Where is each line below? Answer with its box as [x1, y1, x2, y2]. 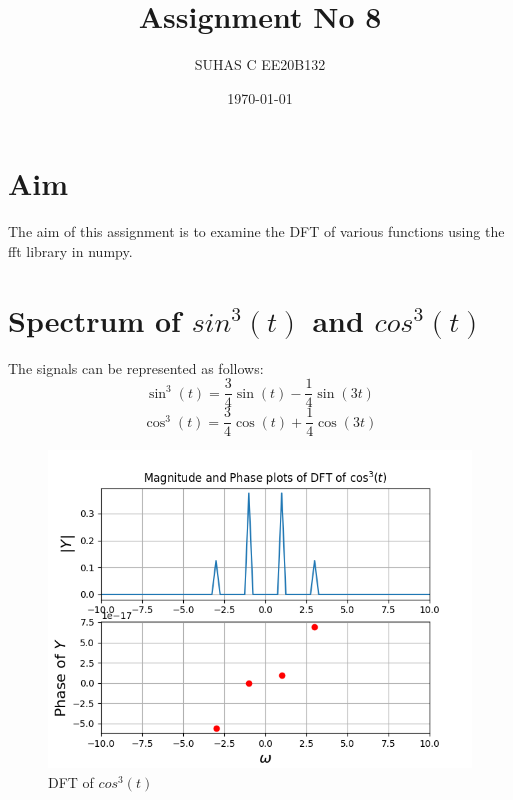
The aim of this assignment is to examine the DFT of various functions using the [8, 221, 505, 242]
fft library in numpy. [8, 240, 133, 261]
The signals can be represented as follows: [8, 357, 264, 378]
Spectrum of [8, 299, 181, 340]
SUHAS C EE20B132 [194, 54, 326, 75]
